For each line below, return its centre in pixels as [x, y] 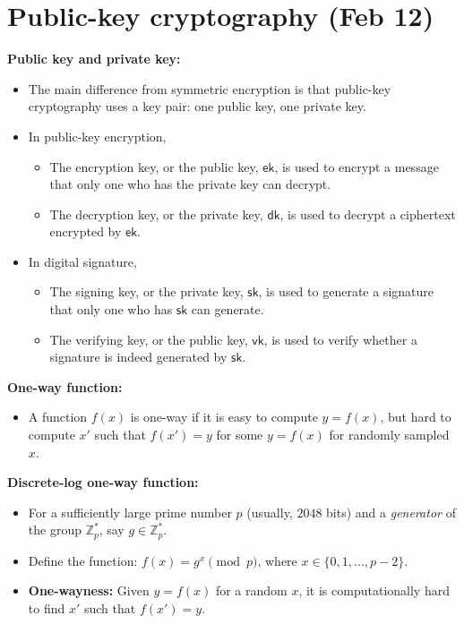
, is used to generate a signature [346, 291]
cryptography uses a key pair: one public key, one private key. [197, 106]
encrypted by [86, 231]
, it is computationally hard [374, 590]
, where [277, 560]
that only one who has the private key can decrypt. [190, 184]
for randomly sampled [389, 435]
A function [58, 417]
